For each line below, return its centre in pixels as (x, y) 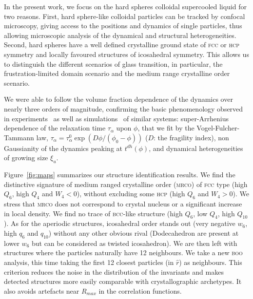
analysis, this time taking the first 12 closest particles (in (89, 262)
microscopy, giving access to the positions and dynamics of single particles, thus (123, 26)
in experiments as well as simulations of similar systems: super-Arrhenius (117, 118)
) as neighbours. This (211, 262)
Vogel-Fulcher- (218, 128)
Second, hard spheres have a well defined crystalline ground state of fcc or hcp (122, 45)
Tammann (19, 137)
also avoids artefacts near (42, 290)
